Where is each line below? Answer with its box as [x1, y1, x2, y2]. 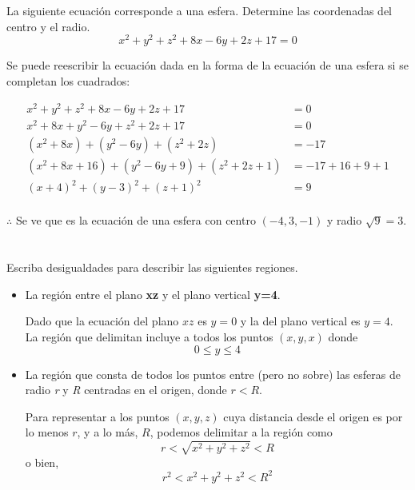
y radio [326, 212, 362, 229]
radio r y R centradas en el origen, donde [25, 381, 227, 398]
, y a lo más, [77, 424, 138, 440]
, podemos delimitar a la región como [150, 424, 333, 440]
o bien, [25, 453, 59, 470]
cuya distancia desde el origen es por [223, 408, 403, 424]
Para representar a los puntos [25, 408, 170, 424]
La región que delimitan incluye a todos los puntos [25, 329, 273, 345]
